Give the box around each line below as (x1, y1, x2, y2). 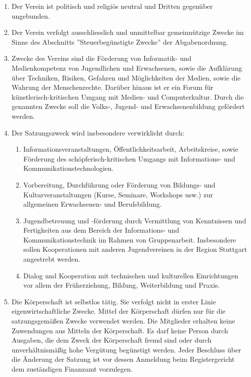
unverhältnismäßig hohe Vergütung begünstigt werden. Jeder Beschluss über (11, 344, 241, 354)
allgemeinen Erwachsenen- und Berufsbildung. (23, 199, 162, 209)
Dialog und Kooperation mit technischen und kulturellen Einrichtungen (23, 270, 238, 280)
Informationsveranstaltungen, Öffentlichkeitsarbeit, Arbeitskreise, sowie (23, 144, 238, 154)
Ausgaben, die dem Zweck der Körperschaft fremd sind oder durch (11, 335, 212, 345)
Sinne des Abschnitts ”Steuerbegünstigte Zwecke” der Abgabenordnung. (11, 36, 228, 47)
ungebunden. (11, 10, 50, 21)
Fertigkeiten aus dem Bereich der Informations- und (23, 225, 179, 235)
